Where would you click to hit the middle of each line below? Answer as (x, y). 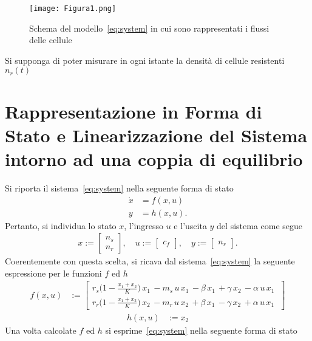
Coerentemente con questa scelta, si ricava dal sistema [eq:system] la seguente (150, 261)
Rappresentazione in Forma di (134, 111)
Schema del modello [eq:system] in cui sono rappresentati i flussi (149, 28)
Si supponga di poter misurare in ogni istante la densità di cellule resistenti (145, 60)
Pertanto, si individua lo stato (61, 225)
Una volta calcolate (41, 330)
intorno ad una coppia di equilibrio (154, 159)
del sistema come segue (260, 225)
